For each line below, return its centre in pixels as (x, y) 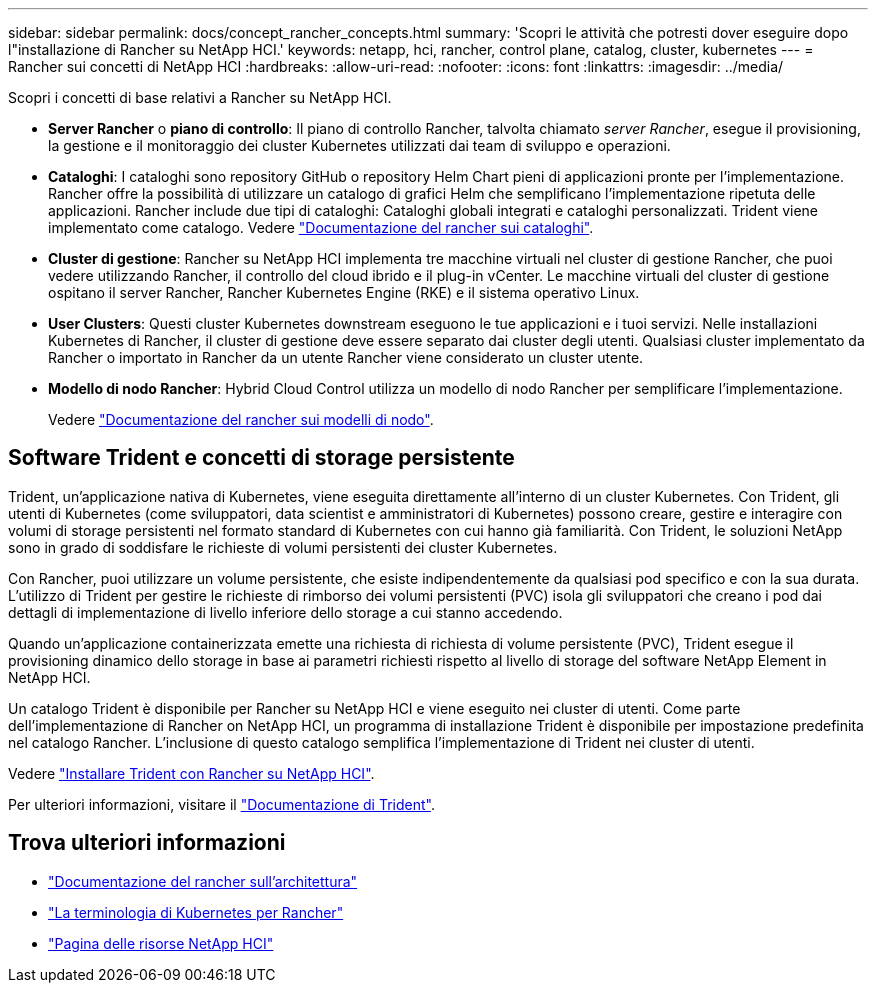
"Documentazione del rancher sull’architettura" (203, 881)
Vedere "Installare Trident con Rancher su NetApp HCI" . (191, 773)
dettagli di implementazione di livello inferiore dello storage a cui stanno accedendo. (285, 612)
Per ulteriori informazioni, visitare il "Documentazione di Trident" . (221, 804)
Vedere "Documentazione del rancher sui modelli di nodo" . (241, 419)
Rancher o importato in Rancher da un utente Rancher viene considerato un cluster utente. (346, 357)
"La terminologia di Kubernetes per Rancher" (196, 912)
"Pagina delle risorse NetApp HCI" (161, 943)
